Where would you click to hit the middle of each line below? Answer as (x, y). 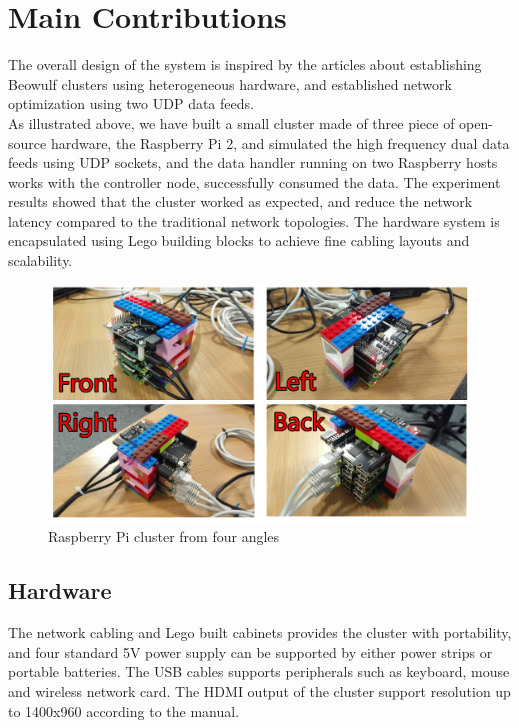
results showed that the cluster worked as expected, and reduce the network (240, 201)
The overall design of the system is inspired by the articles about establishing (245, 64)
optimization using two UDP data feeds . (131, 103)
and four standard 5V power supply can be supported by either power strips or (250, 651)
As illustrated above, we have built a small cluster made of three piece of (231, 122)
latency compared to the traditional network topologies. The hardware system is (254, 220)
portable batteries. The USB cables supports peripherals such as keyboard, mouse (259, 671)
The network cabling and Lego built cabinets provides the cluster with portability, (260, 632)
